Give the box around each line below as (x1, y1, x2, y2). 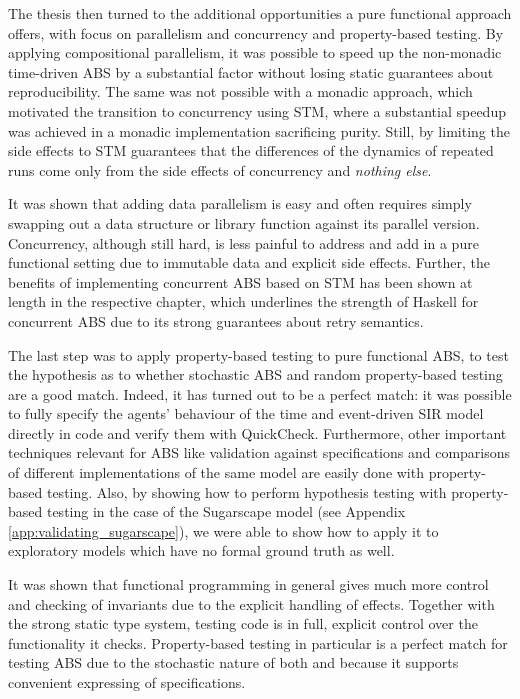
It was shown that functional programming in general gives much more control (8, 574, 489, 595)
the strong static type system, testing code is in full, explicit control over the (8, 613, 478, 634)
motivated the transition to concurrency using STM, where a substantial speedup (8, 100, 506, 121)
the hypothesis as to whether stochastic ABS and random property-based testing (8, 364, 503, 385)
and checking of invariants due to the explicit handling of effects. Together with (8, 593, 495, 614)
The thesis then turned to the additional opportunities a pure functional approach (8, 3, 512, 23)
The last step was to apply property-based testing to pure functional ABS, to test (8, 344, 509, 365)
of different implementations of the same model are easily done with (8, 462, 424, 483)
